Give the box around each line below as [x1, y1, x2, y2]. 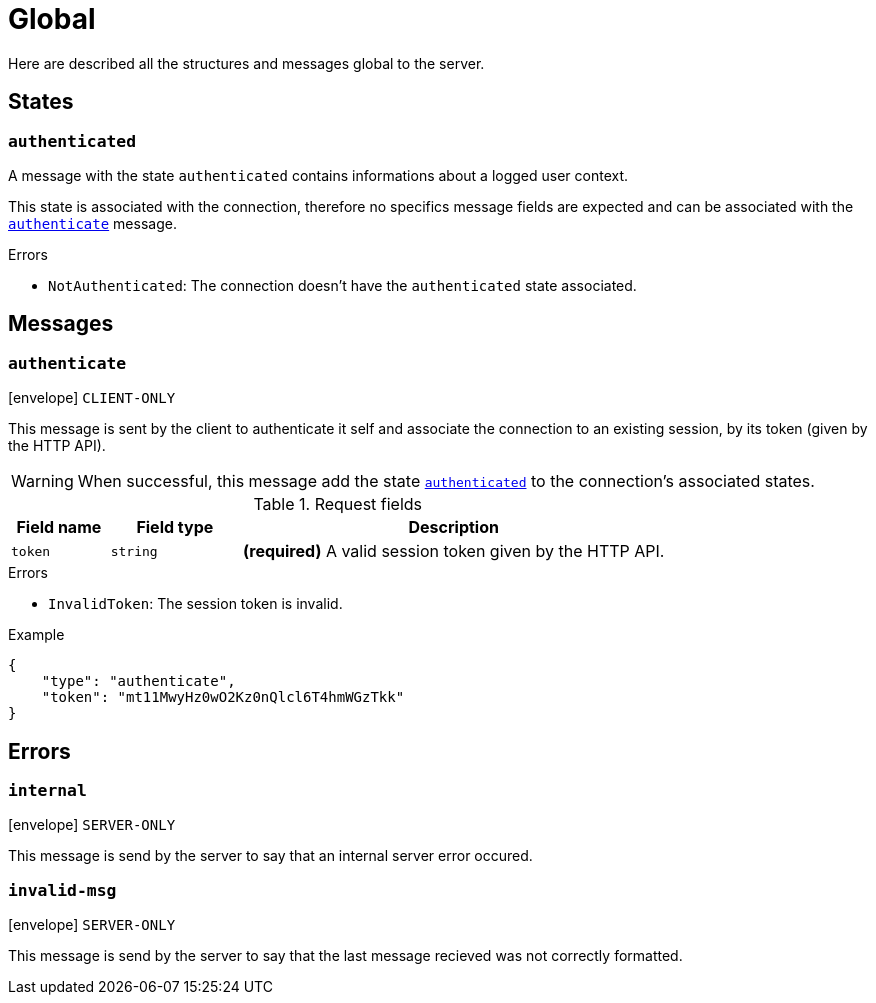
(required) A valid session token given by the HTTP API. [242, 541, 665, 562]
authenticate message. [8, 214, 177, 232]
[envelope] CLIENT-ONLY [8, 389, 176, 407]
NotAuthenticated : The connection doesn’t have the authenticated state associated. [48, 276, 637, 294]
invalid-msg [8, 880, 117, 900]
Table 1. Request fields [253, 494, 423, 515]
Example [8, 626, 65, 644]
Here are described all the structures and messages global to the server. [8, 54, 485, 72]
